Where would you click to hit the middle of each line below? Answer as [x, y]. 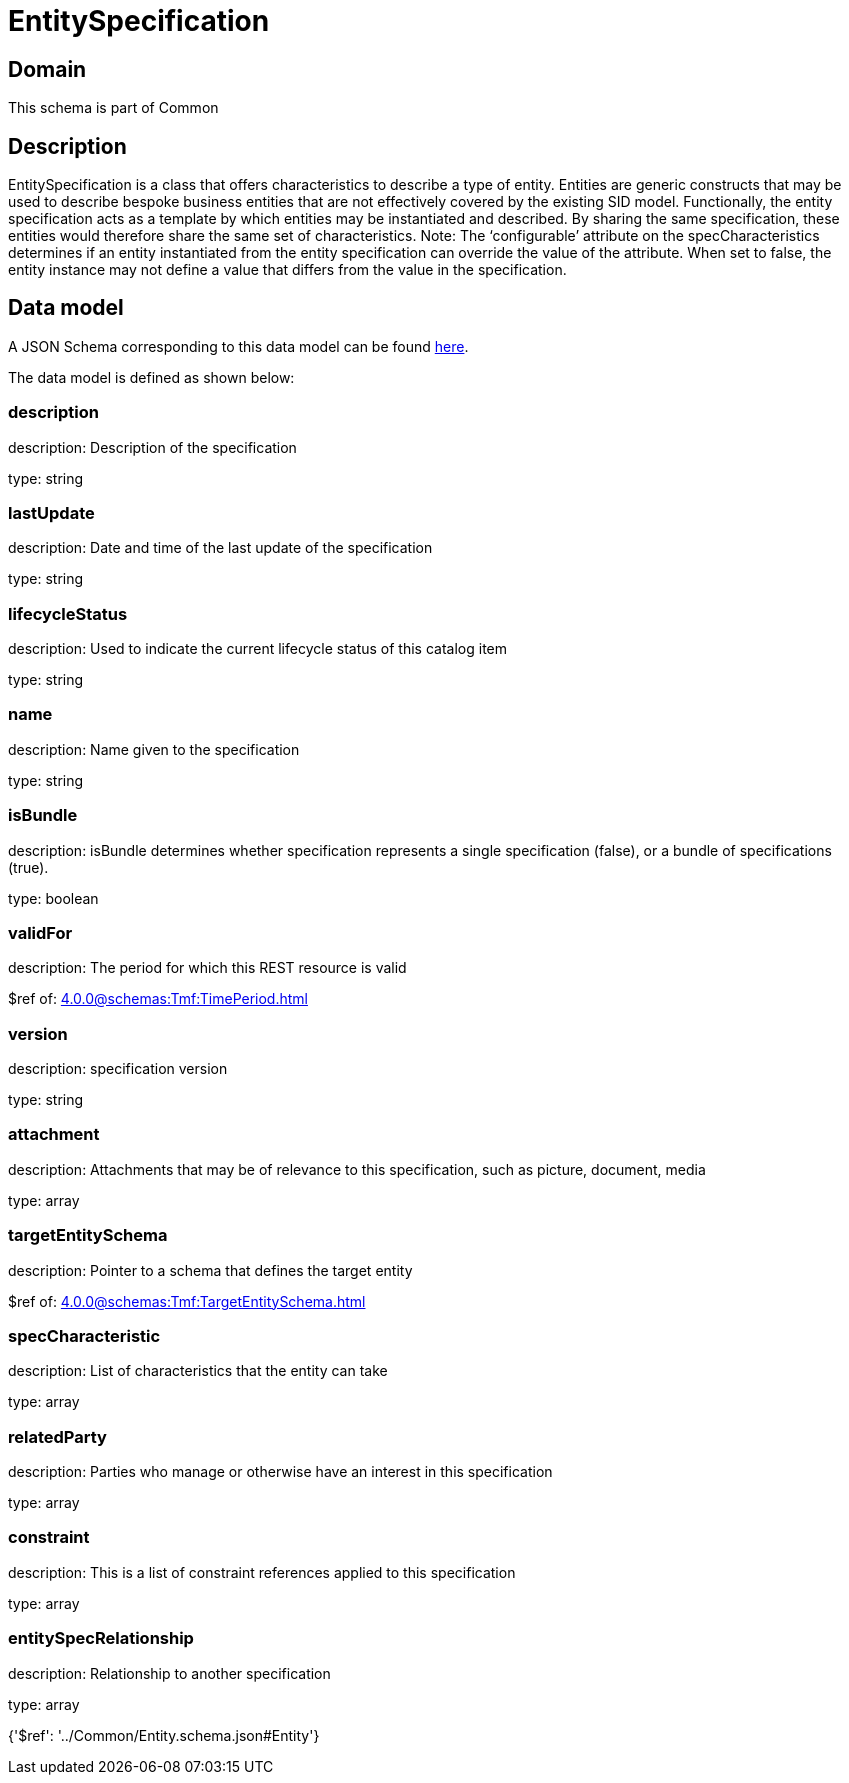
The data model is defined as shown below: [151, 377]
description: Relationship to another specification [169, 1673]
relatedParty [57, 1436]
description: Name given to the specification [154, 749]
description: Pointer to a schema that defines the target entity [210, 1270]
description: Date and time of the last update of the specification [220, 548]
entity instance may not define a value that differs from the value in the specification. [287, 270]
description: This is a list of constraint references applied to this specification [262, 1572]
